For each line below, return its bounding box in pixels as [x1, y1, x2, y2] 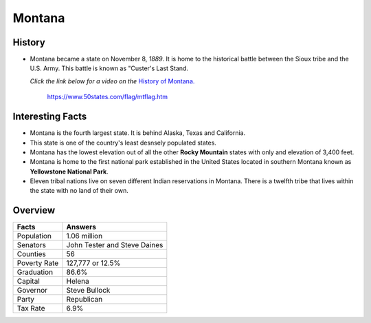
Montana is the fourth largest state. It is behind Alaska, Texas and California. [30, 129, 246, 137]
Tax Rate [16, 304, 45, 313]
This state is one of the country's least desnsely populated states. [30, 138, 216, 147]
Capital [16, 276, 41, 286]
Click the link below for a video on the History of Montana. [30, 76, 195, 85]
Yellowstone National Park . [30, 167, 109, 176]
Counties [16, 249, 46, 259]
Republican [66, 295, 103, 304]
